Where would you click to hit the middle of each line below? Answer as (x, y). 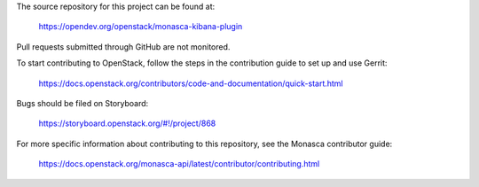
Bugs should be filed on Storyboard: (82, 103)
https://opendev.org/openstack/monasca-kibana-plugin (141, 27)
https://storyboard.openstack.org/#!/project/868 (127, 123)
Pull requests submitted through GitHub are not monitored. (123, 47)
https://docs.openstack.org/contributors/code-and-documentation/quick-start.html (191, 83)
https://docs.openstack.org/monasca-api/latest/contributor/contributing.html (179, 164)
